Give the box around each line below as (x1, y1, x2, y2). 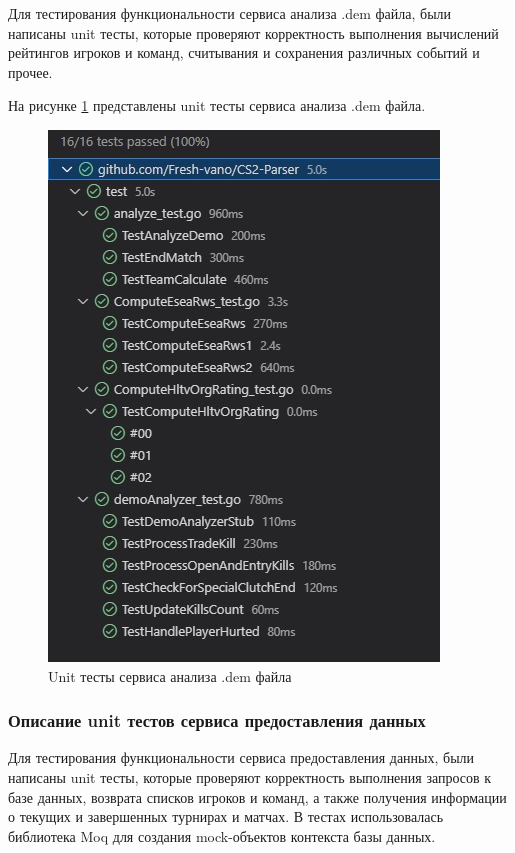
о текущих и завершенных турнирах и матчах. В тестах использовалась (8, 806, 444, 827)
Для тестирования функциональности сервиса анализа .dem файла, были (8, 3, 452, 23)
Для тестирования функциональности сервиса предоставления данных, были (8, 747, 475, 768)
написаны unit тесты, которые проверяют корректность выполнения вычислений (8, 22, 499, 43)
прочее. (8, 61, 53, 82)
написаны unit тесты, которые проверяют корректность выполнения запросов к (8, 766, 492, 787)
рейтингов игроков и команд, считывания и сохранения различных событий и (8, 42, 480, 63)
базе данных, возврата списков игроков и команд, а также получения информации (8, 786, 507, 807)
